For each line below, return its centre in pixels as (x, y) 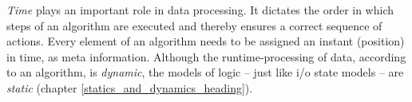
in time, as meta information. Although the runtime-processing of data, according (206, 56)
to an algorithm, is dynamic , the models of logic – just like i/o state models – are (205, 72)
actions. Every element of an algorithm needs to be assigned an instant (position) (206, 41)
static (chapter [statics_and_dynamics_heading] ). (130, 87)
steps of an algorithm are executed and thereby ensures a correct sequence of (194, 25)
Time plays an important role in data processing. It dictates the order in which (200, 10)
